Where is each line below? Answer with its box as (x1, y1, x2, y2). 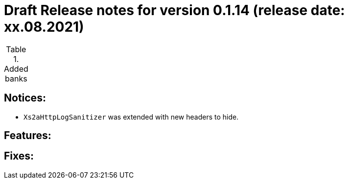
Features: (4, 129, 51, 142)
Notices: (4, 92, 46, 104)
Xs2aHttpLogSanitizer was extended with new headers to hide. (23, 112, 239, 121)
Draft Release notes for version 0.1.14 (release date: (4, 2, 345, 19)
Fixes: (4, 150, 34, 163)
